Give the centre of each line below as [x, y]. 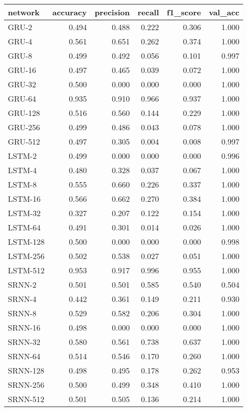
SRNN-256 [26, 385]
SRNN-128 [26, 370]
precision [112, 12]
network [24, 12]
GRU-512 [24, 141]
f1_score [184, 12]
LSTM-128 [26, 242]
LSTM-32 [24, 213]
